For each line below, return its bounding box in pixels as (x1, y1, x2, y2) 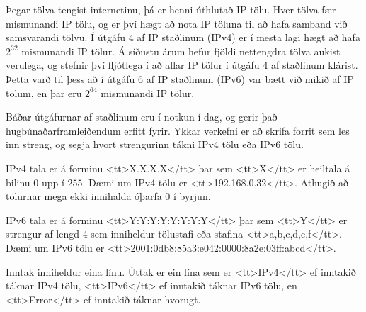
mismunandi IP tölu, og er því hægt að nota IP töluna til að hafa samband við (6, 16, 348, 30)
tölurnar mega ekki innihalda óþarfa (6, 189, 162, 204)
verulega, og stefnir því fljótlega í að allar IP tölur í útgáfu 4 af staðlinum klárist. (6, 57, 358, 72)
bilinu (6, 174, 30, 189)
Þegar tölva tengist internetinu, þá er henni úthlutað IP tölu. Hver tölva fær (6, 2, 336, 16)
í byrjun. (173, 189, 211, 204)
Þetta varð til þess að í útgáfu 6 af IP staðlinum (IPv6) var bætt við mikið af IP (6, 71, 354, 86)
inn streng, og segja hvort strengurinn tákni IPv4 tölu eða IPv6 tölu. (6, 137, 304, 152)
